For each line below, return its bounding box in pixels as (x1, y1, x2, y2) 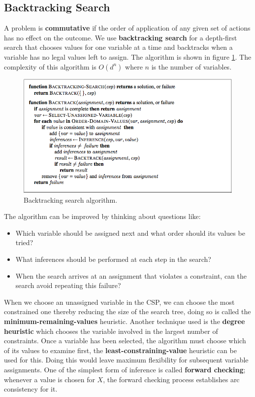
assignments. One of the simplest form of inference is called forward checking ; (4, 364, 246, 374)
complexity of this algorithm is (4, 61, 96, 72)
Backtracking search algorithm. (24, 194, 118, 205)
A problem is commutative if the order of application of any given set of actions (4, 23, 251, 33)
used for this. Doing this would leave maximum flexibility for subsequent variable (4, 355, 249, 365)
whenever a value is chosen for (4, 374, 95, 384)
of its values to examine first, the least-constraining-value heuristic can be (4, 345, 237, 355)
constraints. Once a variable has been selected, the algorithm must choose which (4, 335, 246, 346)
